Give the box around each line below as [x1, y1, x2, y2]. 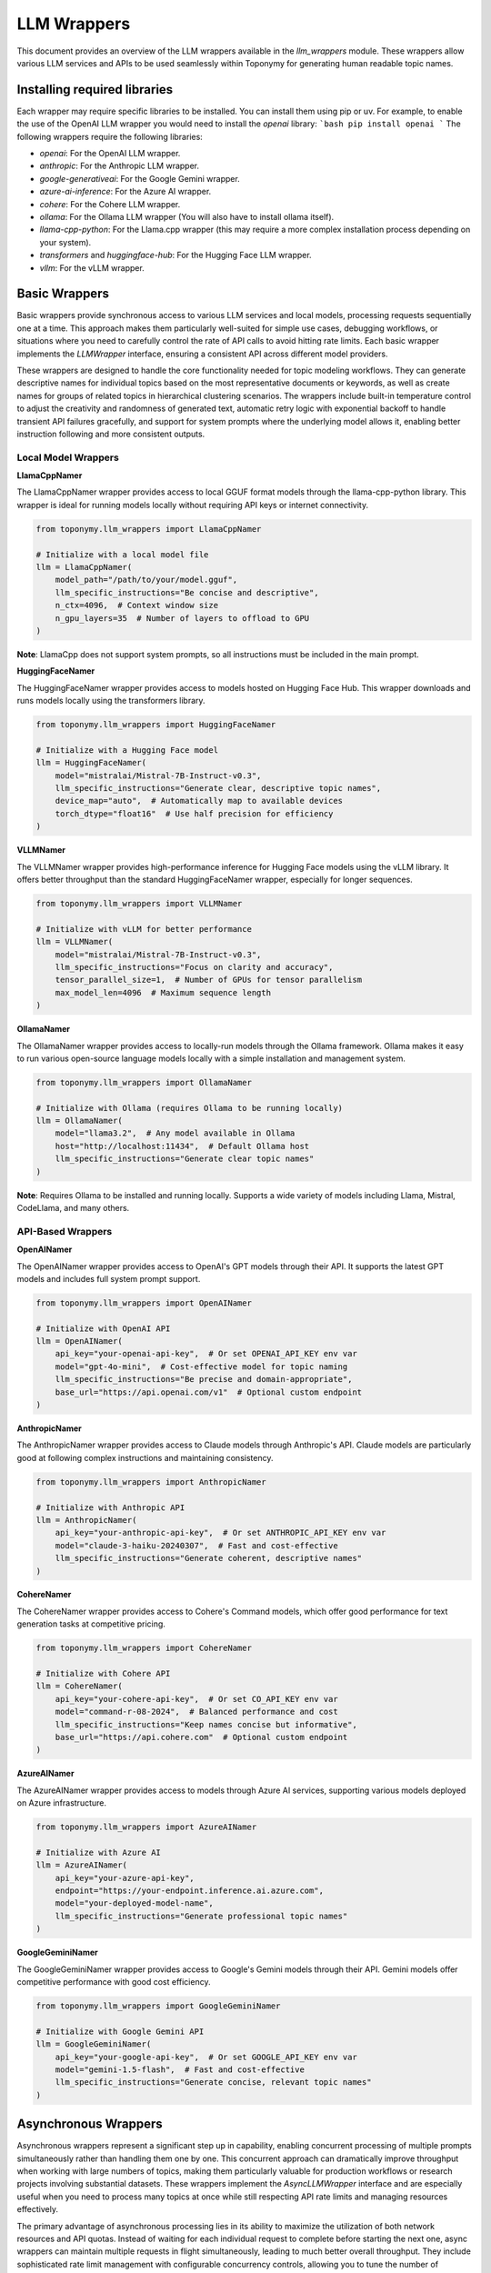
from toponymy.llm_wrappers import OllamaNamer [35, 1077, 252, 1087]
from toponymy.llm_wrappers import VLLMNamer [35, 898, 243, 908]
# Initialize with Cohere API [35, 1668, 171, 1679]
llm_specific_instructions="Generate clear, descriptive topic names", [55, 783, 382, 794]
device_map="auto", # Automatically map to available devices [55, 796, 344, 806]
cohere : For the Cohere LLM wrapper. [39, 198, 181, 209]
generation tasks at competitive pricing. [16, 1618, 165, 1629]
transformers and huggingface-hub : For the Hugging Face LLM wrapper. [39, 250, 313, 261]
